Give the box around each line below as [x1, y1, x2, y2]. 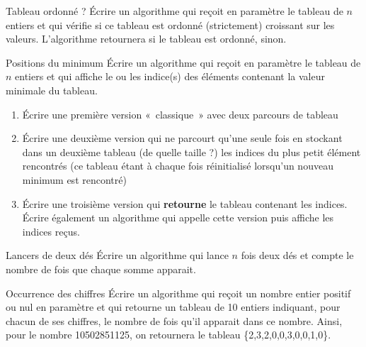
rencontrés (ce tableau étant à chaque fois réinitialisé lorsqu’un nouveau [22, 158, 333, 173]
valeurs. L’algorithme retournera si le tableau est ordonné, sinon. [6, 31, 287, 46]
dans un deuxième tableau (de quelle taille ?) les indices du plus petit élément [22, 144, 361, 159]
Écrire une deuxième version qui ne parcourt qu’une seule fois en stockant [22, 131, 343, 145]
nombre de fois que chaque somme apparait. [6, 261, 196, 276]
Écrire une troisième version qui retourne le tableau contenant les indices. [22, 196, 348, 211]
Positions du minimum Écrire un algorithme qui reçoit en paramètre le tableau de [6, 55, 361, 70]
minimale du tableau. [6, 82, 98, 97]
